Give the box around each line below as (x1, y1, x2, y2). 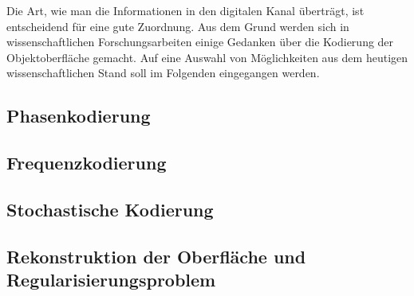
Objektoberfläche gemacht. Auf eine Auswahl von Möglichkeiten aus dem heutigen (6, 49, 408, 65)
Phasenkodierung (6, 103, 151, 128)
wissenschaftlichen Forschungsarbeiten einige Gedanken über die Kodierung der (6, 33, 394, 50)
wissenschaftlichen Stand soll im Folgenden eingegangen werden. (6, 64, 320, 81)
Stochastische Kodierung (6, 197, 214, 221)
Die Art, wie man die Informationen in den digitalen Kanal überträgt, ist (6, 2, 365, 18)
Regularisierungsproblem (6, 267, 216, 292)
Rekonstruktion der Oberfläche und (6, 243, 306, 268)
